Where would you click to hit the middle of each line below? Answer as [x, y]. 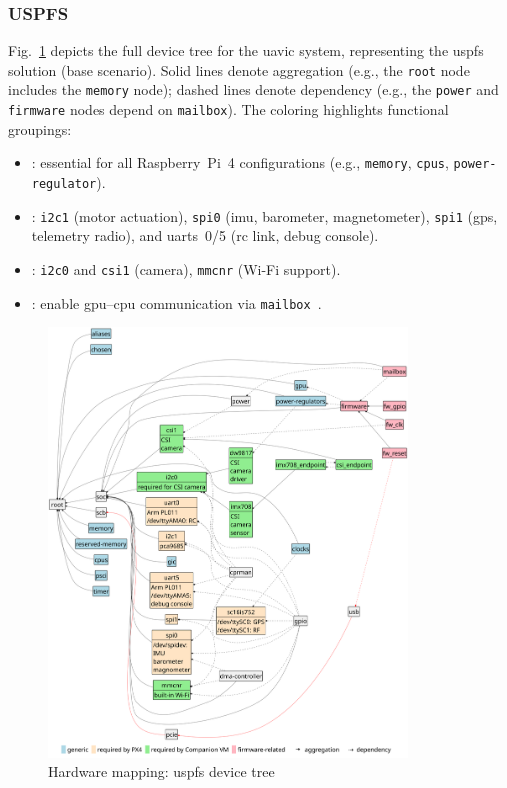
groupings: [40, 128]
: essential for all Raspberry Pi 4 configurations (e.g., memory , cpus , [240, 162]
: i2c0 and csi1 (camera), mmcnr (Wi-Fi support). [186, 268]
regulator [64, 184]
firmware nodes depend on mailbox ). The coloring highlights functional [228, 109]
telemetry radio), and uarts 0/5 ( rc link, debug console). [205, 235]
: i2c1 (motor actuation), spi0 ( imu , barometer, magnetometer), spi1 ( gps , [264, 215]
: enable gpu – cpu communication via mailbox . [176, 302]
